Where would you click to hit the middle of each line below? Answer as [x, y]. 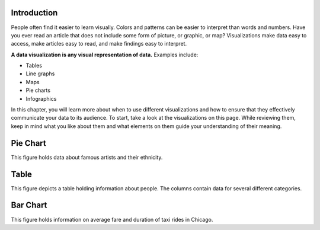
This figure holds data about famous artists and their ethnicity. [87, 157]
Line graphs [40, 74]
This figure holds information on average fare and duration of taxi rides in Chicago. [112, 219]
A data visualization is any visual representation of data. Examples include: [105, 55]
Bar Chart [29, 205]
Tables [34, 66]
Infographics [41, 98]
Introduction [34, 13]
